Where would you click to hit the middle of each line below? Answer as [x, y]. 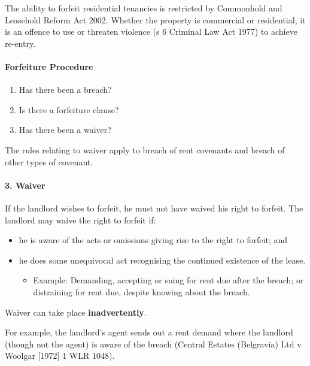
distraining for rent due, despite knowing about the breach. [142, 291]
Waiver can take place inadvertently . [76, 312]
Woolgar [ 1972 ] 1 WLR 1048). [60, 356]
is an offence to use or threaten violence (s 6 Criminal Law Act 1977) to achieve [151, 31]
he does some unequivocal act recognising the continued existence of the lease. [162, 260]
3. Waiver [25, 185]
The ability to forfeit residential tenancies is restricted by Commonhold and [144, 8]
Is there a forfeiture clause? [69, 109]
